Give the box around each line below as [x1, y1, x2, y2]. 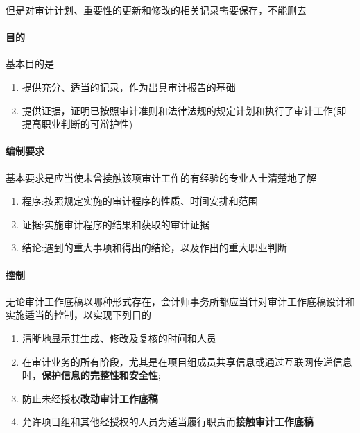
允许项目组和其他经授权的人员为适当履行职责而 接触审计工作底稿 [22, 414, 314, 429]
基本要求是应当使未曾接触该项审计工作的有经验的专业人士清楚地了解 [6, 170, 316, 185]
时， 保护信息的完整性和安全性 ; [22, 368, 161, 382]
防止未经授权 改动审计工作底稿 [22, 391, 158, 405]
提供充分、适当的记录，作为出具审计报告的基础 [22, 79, 236, 94]
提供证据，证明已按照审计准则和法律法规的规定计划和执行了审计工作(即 [22, 103, 347, 117]
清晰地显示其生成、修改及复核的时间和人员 [22, 330, 216, 345]
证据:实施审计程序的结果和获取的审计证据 [22, 216, 209, 231]
